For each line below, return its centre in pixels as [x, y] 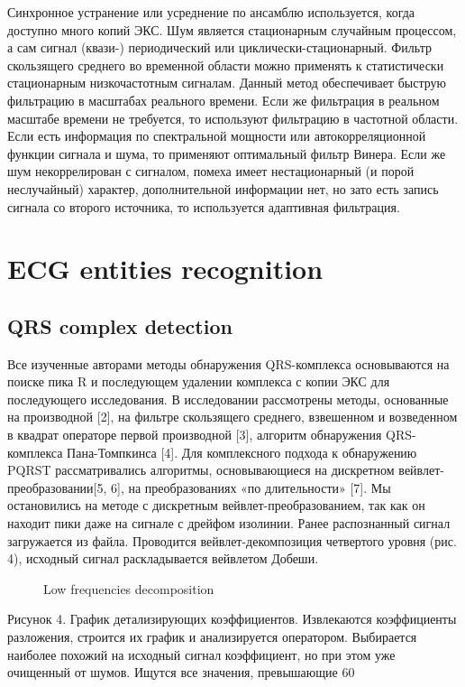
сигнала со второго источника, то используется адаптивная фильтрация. [204, 206]
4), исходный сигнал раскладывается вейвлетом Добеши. [163, 558]
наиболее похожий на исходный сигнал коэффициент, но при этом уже [201, 654]
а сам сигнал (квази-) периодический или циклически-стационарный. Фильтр [219, 47]
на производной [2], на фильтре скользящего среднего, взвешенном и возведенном [232, 417]
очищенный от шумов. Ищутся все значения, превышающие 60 [181, 672]
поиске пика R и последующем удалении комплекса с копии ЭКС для [199, 381]
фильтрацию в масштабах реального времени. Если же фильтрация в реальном [223, 100]
